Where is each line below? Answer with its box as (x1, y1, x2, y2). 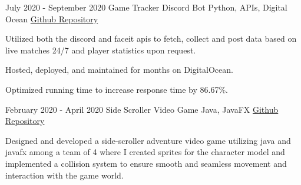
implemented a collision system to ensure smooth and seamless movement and (5, 157, 287, 169)
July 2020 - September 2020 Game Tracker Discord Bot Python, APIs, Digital (5, 1, 287, 13)
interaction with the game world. (5, 169, 124, 181)
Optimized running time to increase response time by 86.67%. (5, 83, 228, 95)
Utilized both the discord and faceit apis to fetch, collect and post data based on (5, 32, 297, 45)
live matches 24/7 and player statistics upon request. (5, 43, 196, 56)
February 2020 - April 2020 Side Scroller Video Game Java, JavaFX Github (5, 103, 279, 115)
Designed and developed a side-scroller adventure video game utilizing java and (5, 134, 291, 146)
